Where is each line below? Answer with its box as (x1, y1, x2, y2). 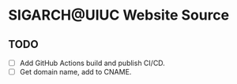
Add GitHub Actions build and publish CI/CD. (19, 58, 166, 68)
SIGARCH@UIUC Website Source (8, 6, 230, 24)
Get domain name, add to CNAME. (19, 68, 132, 77)
